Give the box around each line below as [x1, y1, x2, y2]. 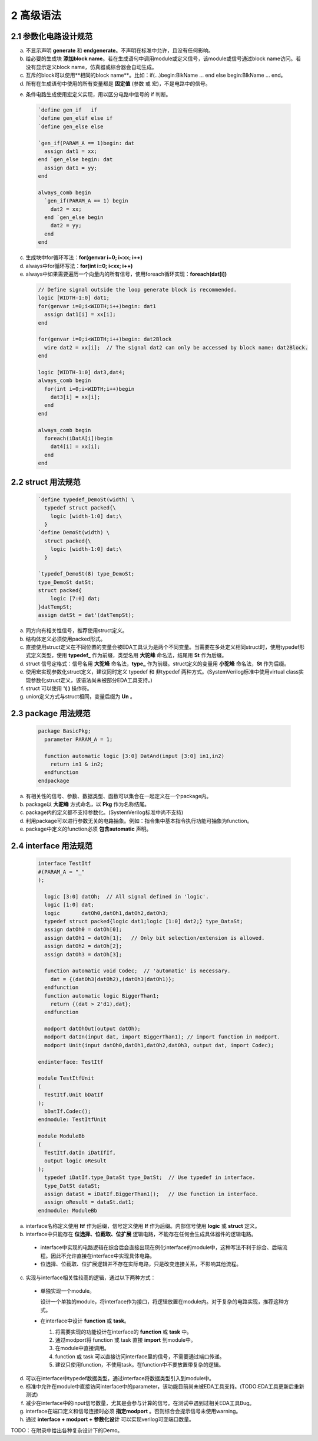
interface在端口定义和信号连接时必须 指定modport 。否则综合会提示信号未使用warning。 [25, 1408, 241, 1415]
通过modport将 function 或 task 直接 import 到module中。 [55, 1336, 196, 1343]
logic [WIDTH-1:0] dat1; [38, 295, 110, 301]
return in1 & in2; [50, 760, 104, 767]
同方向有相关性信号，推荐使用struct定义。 [25, 627, 128, 634]
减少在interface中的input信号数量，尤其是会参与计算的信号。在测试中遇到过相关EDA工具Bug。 [25, 1399, 255, 1406]
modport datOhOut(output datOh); [44, 1025, 141, 1032]
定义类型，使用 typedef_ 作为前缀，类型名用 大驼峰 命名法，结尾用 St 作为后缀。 [30, 652, 227, 659]
